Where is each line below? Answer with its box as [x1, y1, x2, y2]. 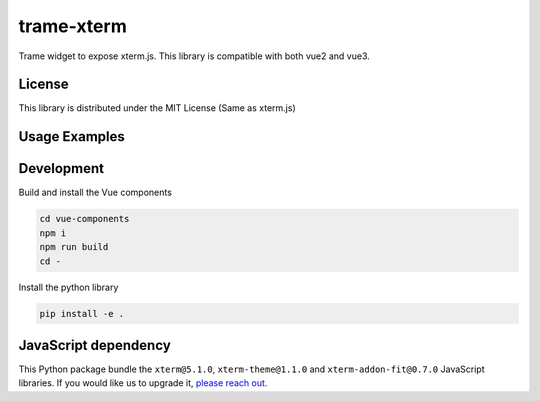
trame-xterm [18, 15, 127, 37]
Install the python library [18, 281, 119, 293]
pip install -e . [39, 308, 125, 319]
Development [18, 160, 105, 177]
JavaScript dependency [18, 336, 172, 354]
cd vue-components [39, 213, 130, 225]
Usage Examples [18, 128, 125, 145]
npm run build [39, 241, 109, 253]
